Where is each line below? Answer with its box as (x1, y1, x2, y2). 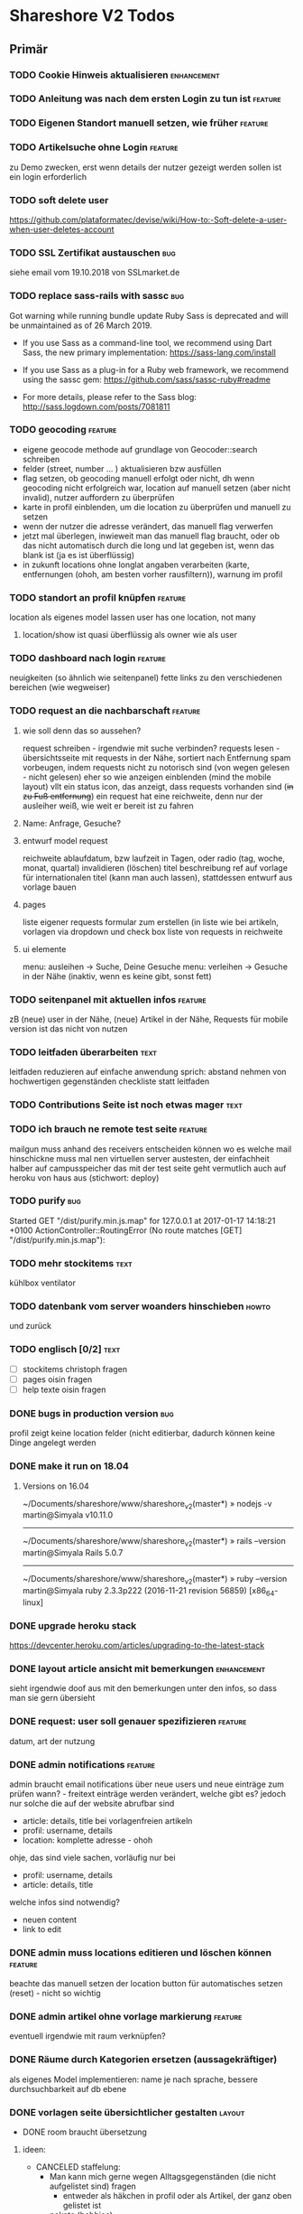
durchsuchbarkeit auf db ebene (9, 2083, 127, 2094)
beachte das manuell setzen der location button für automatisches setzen (9, 1978, 283, 1989)
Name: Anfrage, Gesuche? (22, 817, 122, 828)
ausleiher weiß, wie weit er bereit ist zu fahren (22, 800, 194, 811)
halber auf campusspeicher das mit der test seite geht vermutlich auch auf (9, 1163, 287, 1173)
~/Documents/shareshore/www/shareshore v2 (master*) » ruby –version (22, 1574, 288, 1586)
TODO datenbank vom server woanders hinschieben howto (9, 1300, 271, 1313)
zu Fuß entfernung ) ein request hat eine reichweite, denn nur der (22, 790, 263, 801)
